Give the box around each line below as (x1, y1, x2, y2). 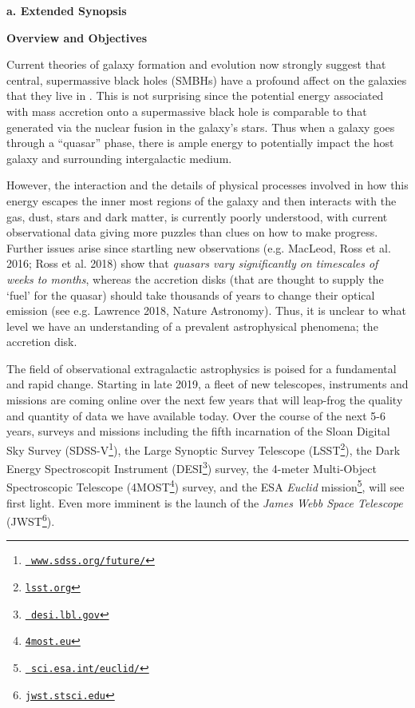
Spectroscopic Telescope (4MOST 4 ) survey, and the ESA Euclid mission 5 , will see (6, 476, 405, 495)
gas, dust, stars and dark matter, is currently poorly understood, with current (6, 208, 388, 225)
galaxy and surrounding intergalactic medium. (6, 149, 232, 166)
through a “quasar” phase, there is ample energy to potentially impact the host (6, 134, 394, 151)
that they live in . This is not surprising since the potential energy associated (6, 87, 384, 104)
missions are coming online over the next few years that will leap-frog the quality (6, 392, 403, 408)
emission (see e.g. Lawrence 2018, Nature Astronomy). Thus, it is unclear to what (6, 302, 406, 319)
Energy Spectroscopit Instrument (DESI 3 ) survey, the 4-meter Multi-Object (6, 458, 377, 476)
